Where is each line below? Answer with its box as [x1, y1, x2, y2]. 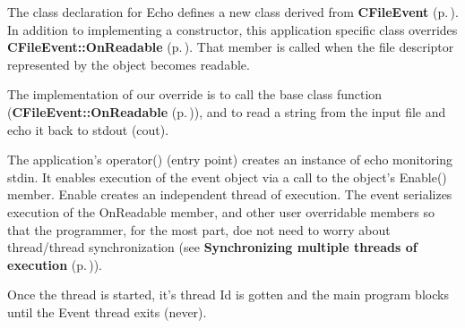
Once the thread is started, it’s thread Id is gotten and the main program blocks [7, 285, 449, 304]
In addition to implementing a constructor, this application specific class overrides [7, 20, 458, 38]
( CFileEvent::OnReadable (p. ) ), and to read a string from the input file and [7, 102, 446, 121]
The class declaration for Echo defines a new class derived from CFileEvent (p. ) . [7, 3, 459, 21]
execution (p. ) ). [7, 255, 102, 273]
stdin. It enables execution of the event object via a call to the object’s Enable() [7, 167, 447, 186]
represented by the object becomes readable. [7, 55, 250, 73]
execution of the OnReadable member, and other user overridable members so [7, 202, 435, 221]
